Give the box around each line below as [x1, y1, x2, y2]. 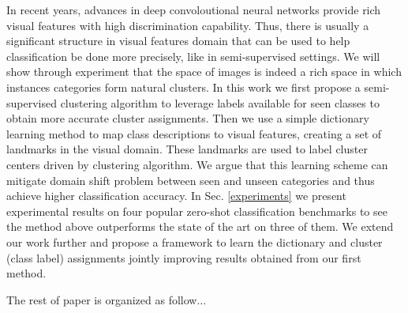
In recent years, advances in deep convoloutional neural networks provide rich [6, 2, 381, 17]
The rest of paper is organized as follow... [6, 291, 207, 307]
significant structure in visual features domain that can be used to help [6, 32, 350, 49]
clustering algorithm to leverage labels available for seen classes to [60, 94, 380, 111]
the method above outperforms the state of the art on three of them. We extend [6, 218, 394, 235]
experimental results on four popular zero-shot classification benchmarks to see [6, 202, 387, 219]
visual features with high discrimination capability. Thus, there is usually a [6, 17, 369, 33]
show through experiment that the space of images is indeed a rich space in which [6, 63, 402, 80]
